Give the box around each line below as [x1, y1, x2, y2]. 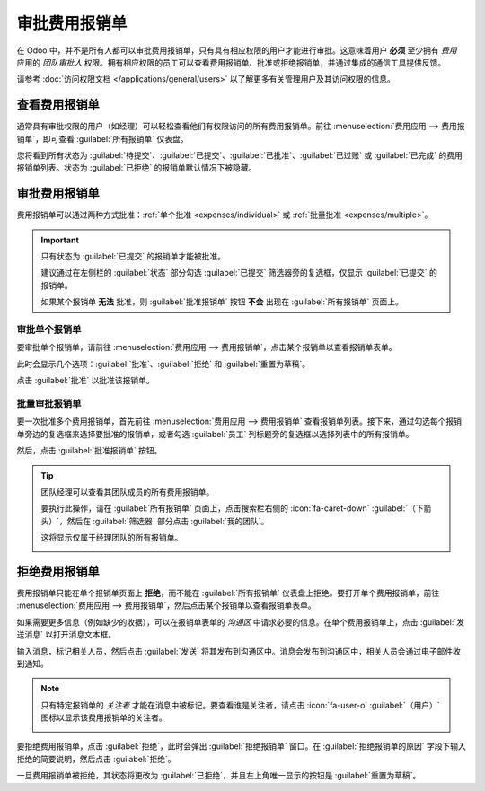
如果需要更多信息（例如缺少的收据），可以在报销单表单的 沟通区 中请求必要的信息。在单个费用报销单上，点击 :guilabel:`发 [16, 616, 465, 628]
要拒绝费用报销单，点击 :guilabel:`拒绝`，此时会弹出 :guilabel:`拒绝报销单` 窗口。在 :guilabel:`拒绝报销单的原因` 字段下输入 [16, 741, 466, 751]
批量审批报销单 [16, 397, 82, 409]
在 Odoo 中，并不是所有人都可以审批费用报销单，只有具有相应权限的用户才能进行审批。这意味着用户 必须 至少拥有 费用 [16, 45, 457, 56]
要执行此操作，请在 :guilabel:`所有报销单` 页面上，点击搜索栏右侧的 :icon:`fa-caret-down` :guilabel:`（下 [40, 503, 424, 514]
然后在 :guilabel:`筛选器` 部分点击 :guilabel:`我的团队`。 [66, 515, 269, 526]
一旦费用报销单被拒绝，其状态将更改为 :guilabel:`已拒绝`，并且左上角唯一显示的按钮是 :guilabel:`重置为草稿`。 [16, 770, 421, 781]
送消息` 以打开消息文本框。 [16, 629, 117, 640]
